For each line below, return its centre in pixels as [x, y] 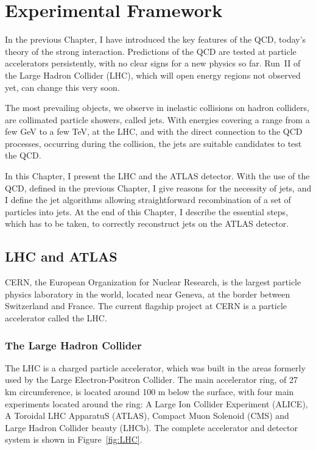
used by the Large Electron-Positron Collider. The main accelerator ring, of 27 [151, 380]
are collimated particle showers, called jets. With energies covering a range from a [157, 119]
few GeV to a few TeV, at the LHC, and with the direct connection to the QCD [154, 131]
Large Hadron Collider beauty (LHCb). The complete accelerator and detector [151, 427]
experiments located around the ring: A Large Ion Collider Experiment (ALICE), [156, 403]
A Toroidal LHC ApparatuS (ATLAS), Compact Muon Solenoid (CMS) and [147, 416]
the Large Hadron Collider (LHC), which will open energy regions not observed [153, 75]
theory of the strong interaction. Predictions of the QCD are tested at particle [151, 51]
